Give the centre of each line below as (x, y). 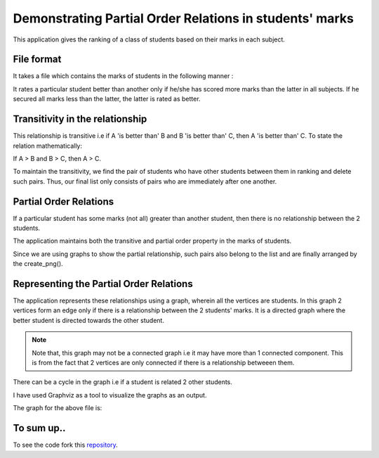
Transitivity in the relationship (80, 119)
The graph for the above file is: (58, 408)
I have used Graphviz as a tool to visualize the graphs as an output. (110, 395)
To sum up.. (39, 428)
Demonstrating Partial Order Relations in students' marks (184, 18)
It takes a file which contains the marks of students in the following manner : (123, 76)
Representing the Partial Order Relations (103, 284)
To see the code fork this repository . (66, 445)
